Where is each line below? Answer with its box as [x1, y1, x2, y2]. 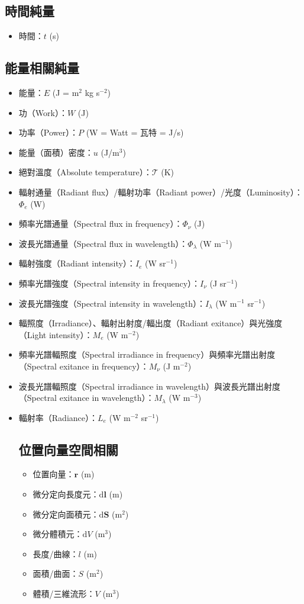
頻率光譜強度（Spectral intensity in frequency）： [18, 277, 200, 289]
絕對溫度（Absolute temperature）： [18, 166, 152, 178]
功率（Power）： [18, 126, 78, 139]
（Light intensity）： [18, 328, 93, 340]
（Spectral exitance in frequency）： [18, 359, 149, 372]
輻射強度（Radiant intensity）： [18, 257, 135, 269]
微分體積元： [33, 528, 83, 540]
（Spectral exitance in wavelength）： [18, 391, 154, 404]
